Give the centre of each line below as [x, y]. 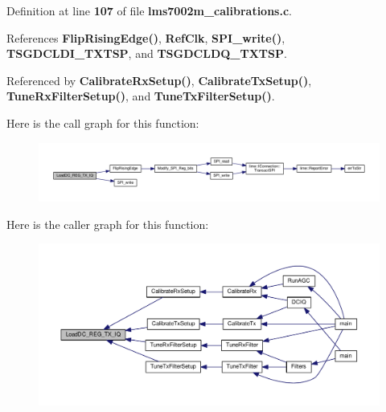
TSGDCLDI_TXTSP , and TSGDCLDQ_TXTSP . [147, 53]
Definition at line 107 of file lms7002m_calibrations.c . [149, 10]
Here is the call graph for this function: [103, 122]
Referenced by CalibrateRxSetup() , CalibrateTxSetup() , [159, 80]
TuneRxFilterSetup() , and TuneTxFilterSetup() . [141, 96]
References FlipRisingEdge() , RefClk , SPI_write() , [146, 37]
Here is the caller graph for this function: [108, 224]
